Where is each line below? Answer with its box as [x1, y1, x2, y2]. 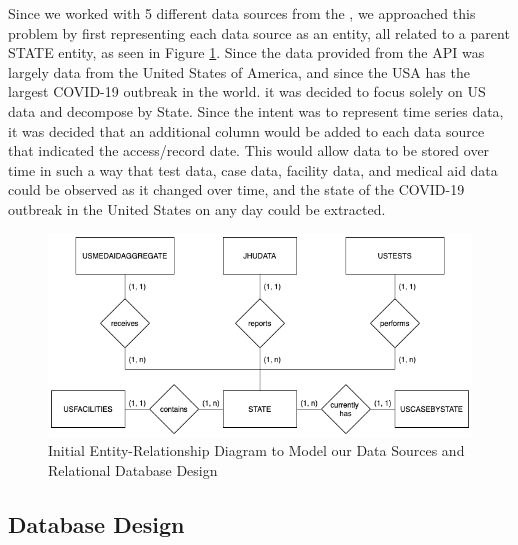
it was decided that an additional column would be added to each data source [8, 120, 485, 141]
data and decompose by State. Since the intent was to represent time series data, [8, 100, 504, 121]
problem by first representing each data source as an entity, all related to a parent [8, 22, 510, 43]
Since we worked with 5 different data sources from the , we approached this [8, 3, 476, 23]
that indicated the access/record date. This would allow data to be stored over [8, 140, 490, 161]
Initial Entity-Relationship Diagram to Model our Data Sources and [48, 440, 465, 461]
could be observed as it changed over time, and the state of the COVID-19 [8, 179, 465, 200]
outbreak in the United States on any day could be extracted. [8, 198, 386, 219]
